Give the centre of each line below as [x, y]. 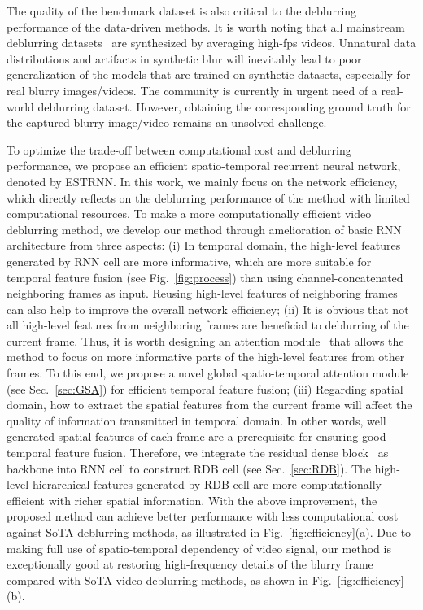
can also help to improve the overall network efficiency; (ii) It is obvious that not [208, 309]
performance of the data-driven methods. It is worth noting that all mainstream [206, 26]
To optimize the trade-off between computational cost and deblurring [179, 149]
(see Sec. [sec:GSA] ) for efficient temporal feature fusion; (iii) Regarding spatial [205, 388]
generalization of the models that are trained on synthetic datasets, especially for [209, 74]
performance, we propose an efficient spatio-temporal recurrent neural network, [204, 166]
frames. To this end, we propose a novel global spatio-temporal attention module [208, 373]
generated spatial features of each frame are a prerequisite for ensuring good [196, 436]
